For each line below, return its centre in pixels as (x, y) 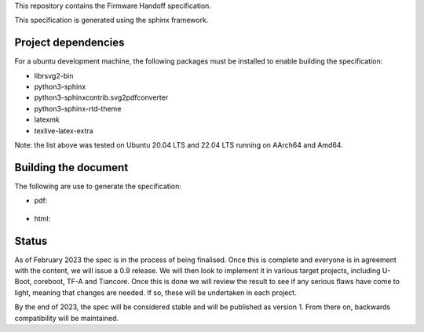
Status (31, 241)
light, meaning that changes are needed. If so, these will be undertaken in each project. (156, 292)
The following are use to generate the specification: (98, 186)
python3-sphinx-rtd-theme (78, 108)
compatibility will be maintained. (67, 318)
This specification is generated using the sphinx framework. (111, 20)
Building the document (71, 168)
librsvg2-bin (54, 75)
